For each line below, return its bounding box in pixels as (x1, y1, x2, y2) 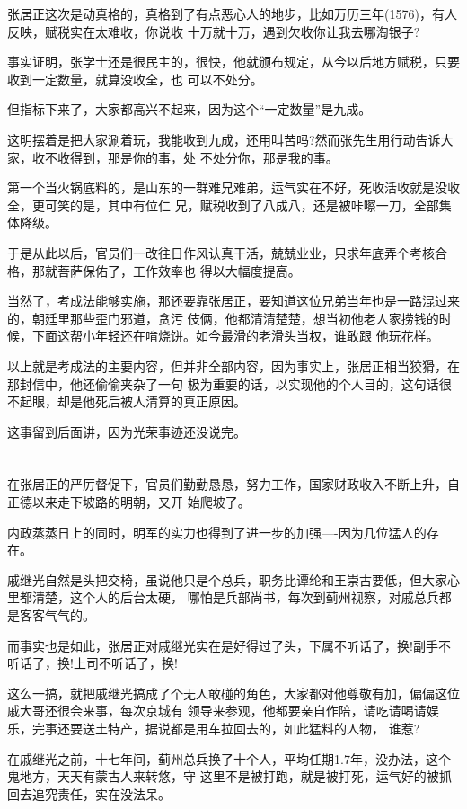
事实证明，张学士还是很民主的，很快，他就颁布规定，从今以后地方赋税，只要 (7, 52, 460, 71)
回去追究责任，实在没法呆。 (7, 784, 171, 803)
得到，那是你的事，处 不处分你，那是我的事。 (69, 147, 339, 166)
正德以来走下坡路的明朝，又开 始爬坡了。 (7, 493, 251, 511)
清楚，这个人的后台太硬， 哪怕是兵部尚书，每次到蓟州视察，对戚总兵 (31, 588, 439, 607)
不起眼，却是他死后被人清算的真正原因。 (7, 392, 246, 411)
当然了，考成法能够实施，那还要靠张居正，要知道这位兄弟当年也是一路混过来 (7, 291, 460, 310)
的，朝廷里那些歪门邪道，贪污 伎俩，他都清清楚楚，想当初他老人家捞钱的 (7, 308, 439, 327)
